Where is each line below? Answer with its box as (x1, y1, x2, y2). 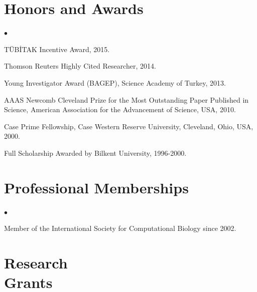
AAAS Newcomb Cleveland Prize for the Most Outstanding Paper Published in (4, 94, 249, 105)
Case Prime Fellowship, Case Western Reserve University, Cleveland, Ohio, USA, (4, 121, 253, 131)
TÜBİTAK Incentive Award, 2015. (4, 44, 110, 54)
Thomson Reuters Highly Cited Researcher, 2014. (4, 61, 156, 71)
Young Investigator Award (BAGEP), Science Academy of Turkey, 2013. (4, 77, 226, 88)
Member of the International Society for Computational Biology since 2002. (4, 223, 236, 233)
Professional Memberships (4, 177, 189, 197)
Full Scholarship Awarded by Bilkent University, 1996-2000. (4, 147, 187, 158)
